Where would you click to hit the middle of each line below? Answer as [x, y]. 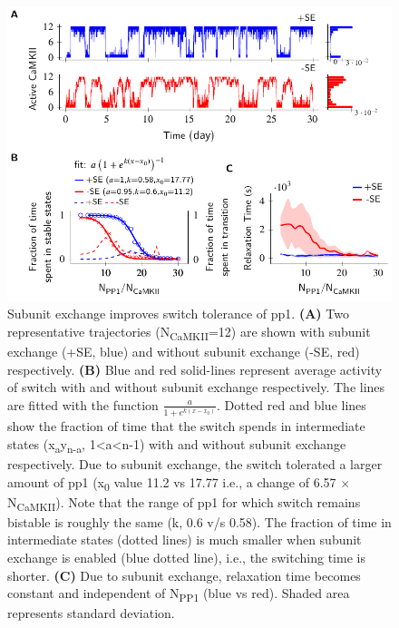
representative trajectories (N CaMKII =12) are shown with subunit [189, 333]
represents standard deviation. [91, 613]
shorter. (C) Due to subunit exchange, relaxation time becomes [184, 575]
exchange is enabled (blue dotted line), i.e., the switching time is [186, 558]
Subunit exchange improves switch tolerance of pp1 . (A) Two [178, 314]
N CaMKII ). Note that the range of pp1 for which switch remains [184, 503]
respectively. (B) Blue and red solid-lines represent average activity [195, 369]
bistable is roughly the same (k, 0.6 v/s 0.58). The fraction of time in [199, 521]
